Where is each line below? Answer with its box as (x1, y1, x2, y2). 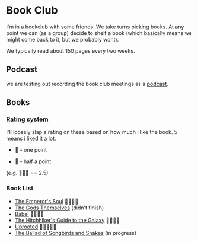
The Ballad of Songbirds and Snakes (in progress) (14, 229, 137, 236)
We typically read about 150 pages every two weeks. (6, 47, 135, 54)
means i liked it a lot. (6, 135, 56, 142)
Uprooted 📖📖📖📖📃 (14, 223, 57, 230)
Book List (6, 184, 34, 193)
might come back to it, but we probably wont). (6, 36, 119, 43)
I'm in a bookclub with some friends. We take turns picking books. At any (6, 23, 184, 30)
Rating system (6, 115, 49, 123)
